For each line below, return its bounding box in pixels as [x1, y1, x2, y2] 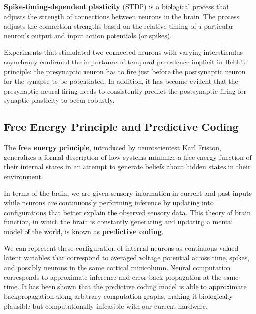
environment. [4, 171, 43, 181]
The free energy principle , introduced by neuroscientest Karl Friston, [4, 142, 221, 153]
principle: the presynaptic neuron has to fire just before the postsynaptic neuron [4, 66, 246, 76]
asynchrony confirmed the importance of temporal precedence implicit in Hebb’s [4, 56, 246, 66]
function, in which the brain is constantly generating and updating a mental [4, 217, 233, 227]
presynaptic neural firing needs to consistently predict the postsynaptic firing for [4, 85, 247, 95]
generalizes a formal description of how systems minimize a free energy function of [4, 152, 252, 162]
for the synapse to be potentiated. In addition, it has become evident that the [4, 76, 238, 86]
